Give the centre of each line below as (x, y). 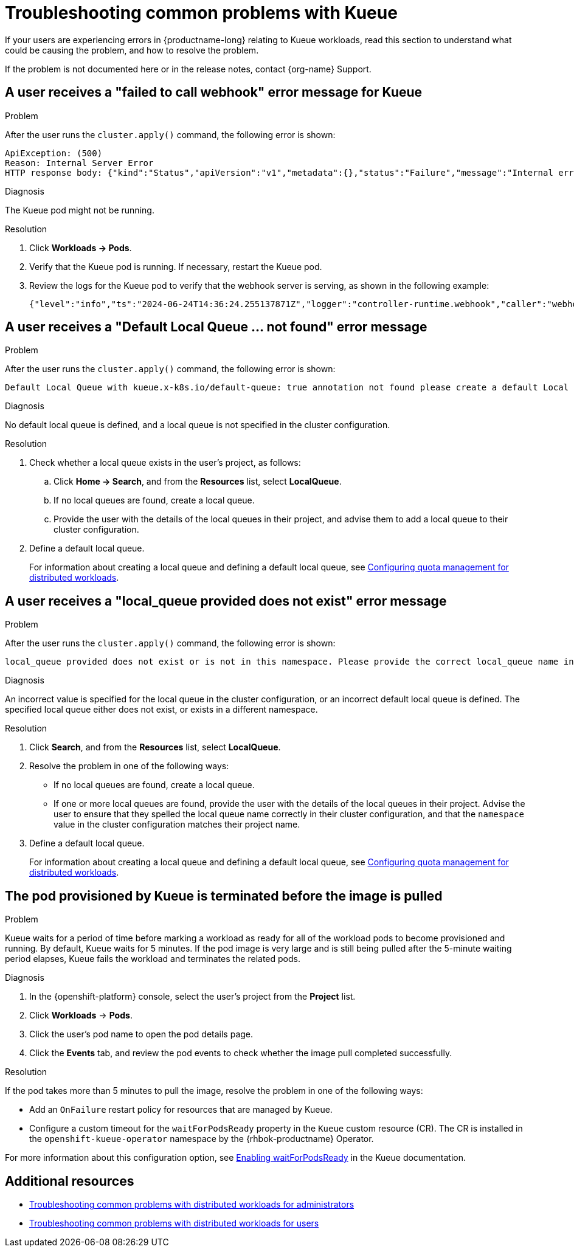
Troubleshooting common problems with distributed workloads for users (174, 1223)
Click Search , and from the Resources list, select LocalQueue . (155, 747)
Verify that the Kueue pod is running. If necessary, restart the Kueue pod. (176, 266)
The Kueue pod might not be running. (80, 210)
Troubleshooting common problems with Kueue (201, 13)
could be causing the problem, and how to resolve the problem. (132, 50)
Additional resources (70, 1181)
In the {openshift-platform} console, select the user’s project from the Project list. (192, 997)
